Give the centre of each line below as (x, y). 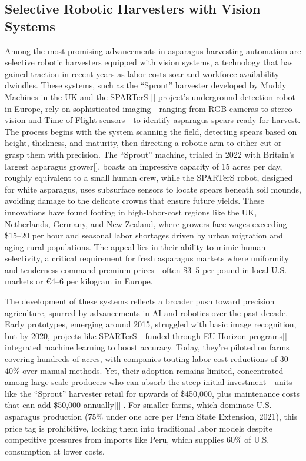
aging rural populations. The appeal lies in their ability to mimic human (135, 246)
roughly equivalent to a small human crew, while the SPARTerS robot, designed (149, 178)
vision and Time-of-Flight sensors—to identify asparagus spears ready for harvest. (153, 120)
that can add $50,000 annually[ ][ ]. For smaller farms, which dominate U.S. (138, 405)
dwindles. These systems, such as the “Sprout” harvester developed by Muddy (146, 85)
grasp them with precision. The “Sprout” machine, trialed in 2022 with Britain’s (150, 154)
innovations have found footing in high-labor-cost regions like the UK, (131, 212)
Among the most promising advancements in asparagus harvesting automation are (153, 50)
